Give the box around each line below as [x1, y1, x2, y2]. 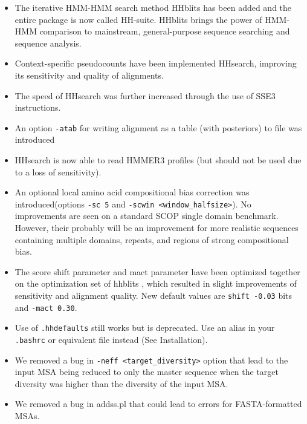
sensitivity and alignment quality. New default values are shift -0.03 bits [15, 289, 292, 301]
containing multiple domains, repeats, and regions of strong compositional [15, 233, 289, 246]
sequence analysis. [15, 36, 82, 49]
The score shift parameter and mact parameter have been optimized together [15, 265, 300, 278]
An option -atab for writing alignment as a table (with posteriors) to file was [15, 121, 302, 134]
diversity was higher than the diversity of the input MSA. [15, 377, 228, 390]
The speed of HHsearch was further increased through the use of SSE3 [15, 89, 276, 102]
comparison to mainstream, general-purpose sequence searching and [39, 25, 290, 38]
